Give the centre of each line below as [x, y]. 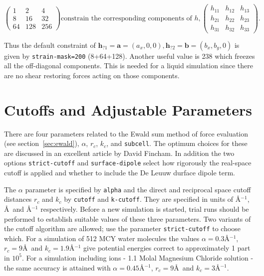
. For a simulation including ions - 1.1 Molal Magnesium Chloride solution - [138, 257]
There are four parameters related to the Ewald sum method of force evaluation [126, 133]
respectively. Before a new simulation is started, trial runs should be [145, 208]
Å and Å [18, 208]
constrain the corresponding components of [127, 18]
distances [18, 199]
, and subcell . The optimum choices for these [177, 143]
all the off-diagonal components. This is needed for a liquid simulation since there [129, 66]
